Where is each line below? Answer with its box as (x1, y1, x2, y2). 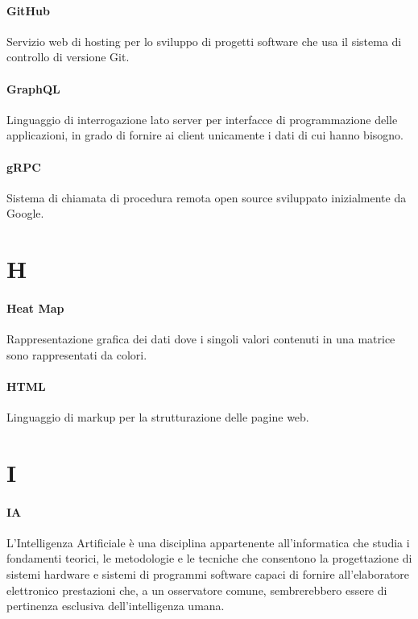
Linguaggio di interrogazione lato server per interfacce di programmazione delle (6, 110, 398, 127)
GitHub (6, 2, 50, 19)
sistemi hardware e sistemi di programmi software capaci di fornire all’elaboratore (6, 566, 410, 583)
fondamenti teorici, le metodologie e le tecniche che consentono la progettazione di (6, 550, 412, 567)
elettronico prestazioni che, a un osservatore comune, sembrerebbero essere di (6, 581, 387, 598)
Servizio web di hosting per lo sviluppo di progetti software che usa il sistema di (6, 32, 402, 49)
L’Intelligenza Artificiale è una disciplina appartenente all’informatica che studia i (6, 534, 410, 550)
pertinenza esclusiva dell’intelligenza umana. (6, 597, 225, 614)
